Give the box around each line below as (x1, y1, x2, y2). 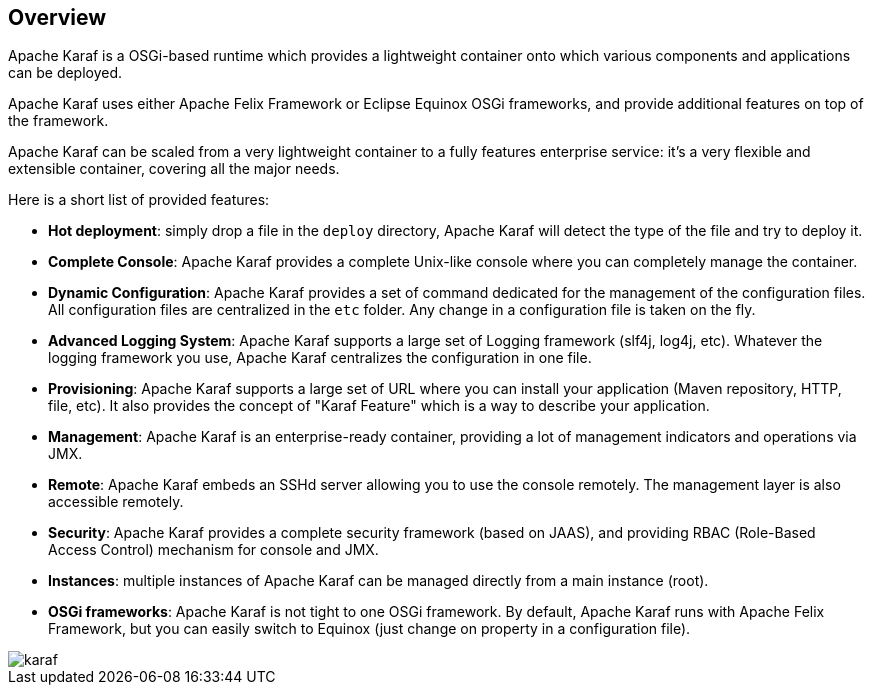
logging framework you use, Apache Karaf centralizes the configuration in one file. (48, 349, 592, 367)
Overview (8, 5, 107, 30)
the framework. (8, 112, 109, 130)
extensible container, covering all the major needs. (8, 160, 340, 178)
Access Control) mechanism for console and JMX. (48, 541, 379, 559)
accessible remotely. (48, 493, 184, 511)
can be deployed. (8, 64, 123, 82)
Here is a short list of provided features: (8, 191, 270, 209)
